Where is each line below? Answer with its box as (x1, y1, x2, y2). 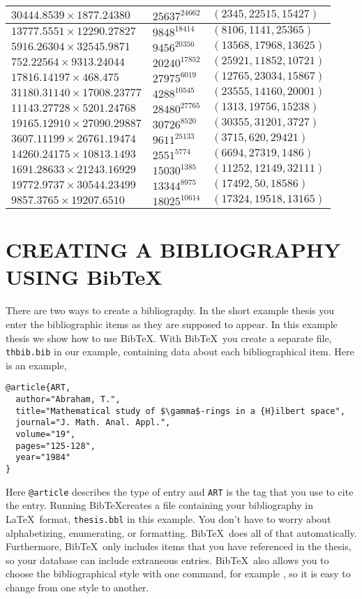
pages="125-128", (15, 441, 96, 451)
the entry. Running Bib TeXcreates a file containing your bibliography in (6, 498, 313, 512)
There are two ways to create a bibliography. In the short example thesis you (6, 303, 335, 318)
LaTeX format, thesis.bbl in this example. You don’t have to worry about (6, 511, 331, 526)
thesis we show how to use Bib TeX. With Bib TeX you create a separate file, (6, 330, 332, 345)
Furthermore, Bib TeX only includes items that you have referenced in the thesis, (6, 539, 352, 554)
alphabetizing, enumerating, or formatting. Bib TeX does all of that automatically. (6, 525, 357, 540)
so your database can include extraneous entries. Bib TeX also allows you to (6, 552, 329, 567)
